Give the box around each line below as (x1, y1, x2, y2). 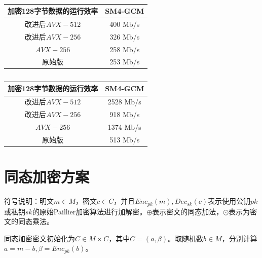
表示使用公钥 (208, 196, 251, 206)
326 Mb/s (109, 31, 140, 42)
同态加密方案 (4, 166, 90, 187)
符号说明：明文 (4, 196, 54, 206)
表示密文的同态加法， (152, 206, 223, 216)
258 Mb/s (109, 44, 140, 54)
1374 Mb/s (107, 122, 141, 132)
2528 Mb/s (107, 96, 141, 107)
